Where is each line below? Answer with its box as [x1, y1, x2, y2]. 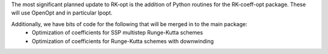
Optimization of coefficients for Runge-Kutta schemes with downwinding [32, 37, 214, 45]
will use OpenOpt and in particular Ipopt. [11, 9, 112, 16]
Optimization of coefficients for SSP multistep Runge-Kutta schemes [32, 29, 203, 36]
